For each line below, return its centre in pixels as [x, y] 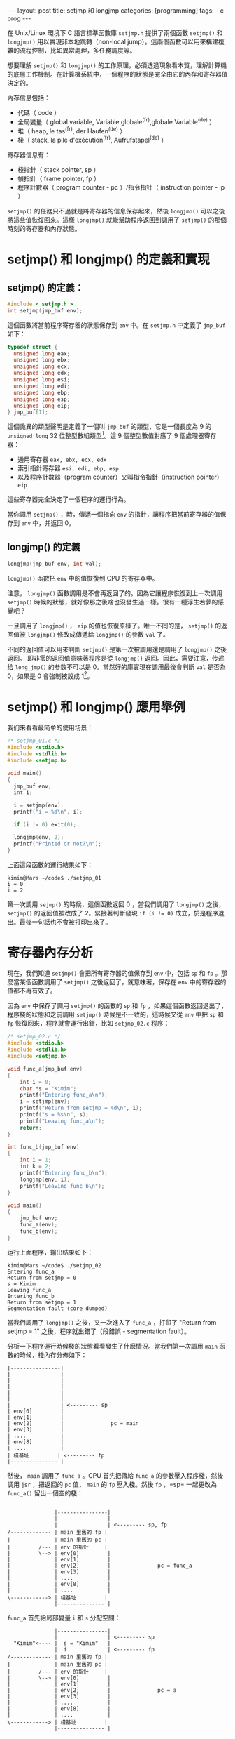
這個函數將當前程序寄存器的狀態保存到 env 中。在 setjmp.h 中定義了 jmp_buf [116, 325]
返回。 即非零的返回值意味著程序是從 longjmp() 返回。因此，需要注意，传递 [116, 658]
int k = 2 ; [36, 1167]
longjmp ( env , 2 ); [39, 837]
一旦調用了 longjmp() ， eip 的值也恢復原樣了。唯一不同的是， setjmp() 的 [114, 626]
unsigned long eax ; [42, 353]
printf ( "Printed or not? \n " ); [57, 844]
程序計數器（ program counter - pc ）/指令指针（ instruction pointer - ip [121, 187]
